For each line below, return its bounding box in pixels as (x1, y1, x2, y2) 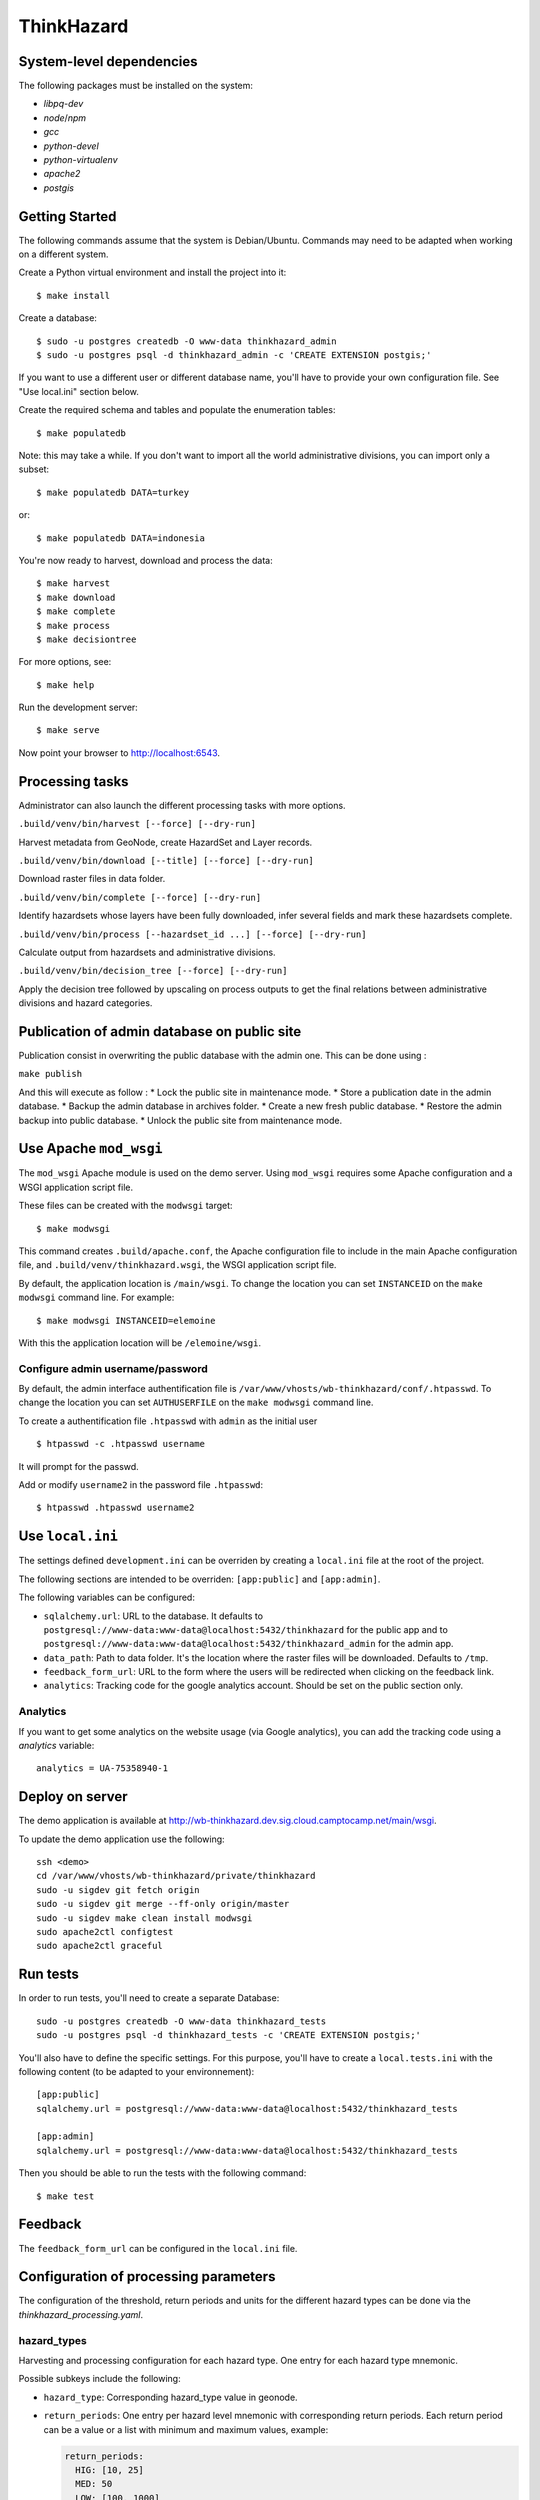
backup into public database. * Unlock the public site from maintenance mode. (18, 1114, 343, 1126)
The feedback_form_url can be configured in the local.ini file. (18, 2242, 298, 2254)
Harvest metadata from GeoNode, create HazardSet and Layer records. (18, 836, 313, 848)
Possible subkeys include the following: (18, 2373, 181, 2385)
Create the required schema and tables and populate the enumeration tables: (18, 404, 336, 416)
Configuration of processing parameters (18, 2268, 276, 2285)
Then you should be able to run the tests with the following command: (18, 2167, 307, 2179)
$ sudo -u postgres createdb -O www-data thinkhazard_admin (36, 335, 337, 347)
